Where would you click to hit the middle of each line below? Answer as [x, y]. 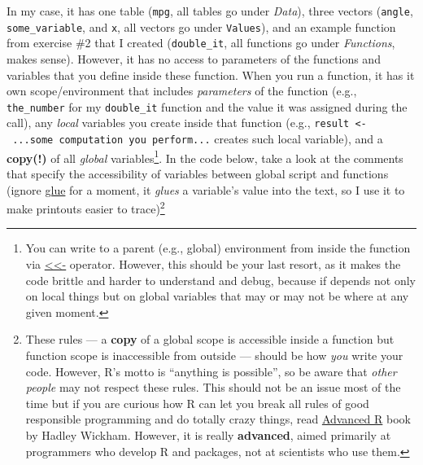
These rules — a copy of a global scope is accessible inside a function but [210, 339]
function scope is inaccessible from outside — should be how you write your [214, 355]
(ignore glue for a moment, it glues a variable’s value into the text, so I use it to [206, 189]
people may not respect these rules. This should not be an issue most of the [213, 387]
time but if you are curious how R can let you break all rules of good [197, 403]
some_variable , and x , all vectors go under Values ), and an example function [201, 26]
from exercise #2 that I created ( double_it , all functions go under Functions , [201, 43]
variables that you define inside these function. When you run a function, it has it [211, 75]
